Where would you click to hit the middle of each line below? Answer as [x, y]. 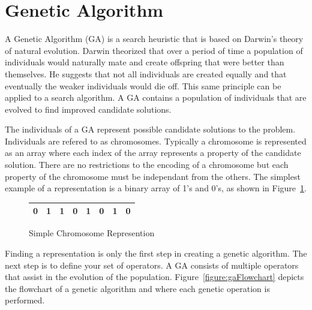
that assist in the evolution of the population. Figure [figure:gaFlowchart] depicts [154, 277]
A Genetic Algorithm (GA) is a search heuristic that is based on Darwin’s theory [154, 39]
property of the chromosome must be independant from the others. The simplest [153, 176]
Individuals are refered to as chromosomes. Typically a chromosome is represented [156, 141]
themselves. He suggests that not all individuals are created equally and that [146, 73]
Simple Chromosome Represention [92, 233]
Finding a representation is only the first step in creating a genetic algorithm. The [156, 253]
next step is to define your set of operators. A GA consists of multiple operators [152, 265]
